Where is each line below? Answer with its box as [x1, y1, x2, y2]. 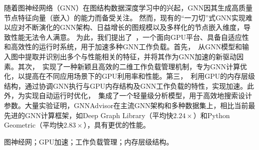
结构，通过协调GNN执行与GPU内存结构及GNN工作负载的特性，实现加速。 [4, 80, 248, 91]
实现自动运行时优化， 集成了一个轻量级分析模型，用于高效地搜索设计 [24, 90, 252, 101]
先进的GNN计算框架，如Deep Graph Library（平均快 [4, 110, 174, 120]
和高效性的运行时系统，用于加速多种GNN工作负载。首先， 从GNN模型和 [4, 41, 242, 52]
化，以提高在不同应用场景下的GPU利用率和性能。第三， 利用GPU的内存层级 [4, 71, 256, 81]
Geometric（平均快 [4, 120, 64, 130]
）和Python [193, 110, 230, 120]
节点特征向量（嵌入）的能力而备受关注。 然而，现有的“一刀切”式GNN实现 [4, 12, 246, 22]
